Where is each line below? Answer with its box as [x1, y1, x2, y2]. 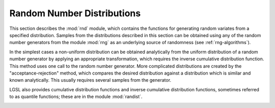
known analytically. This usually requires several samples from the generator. [9, 77, 172, 83]
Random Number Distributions [9, 8, 141, 19]
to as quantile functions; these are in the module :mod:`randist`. [9, 94, 143, 100]
